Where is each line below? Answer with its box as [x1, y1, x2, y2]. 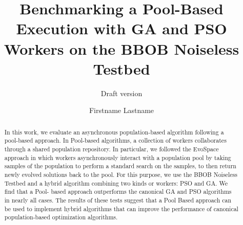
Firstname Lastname [89, 105, 154, 116]
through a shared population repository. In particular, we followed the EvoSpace [4, 144, 219, 153]
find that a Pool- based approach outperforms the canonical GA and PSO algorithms [4, 187, 232, 196]
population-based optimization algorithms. [4, 213, 118, 221]
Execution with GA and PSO [16, 18, 227, 39]
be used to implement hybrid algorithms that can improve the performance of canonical [4, 204, 238, 213]
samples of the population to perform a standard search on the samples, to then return [4, 162, 236, 170]
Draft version [100, 87, 143, 98]
